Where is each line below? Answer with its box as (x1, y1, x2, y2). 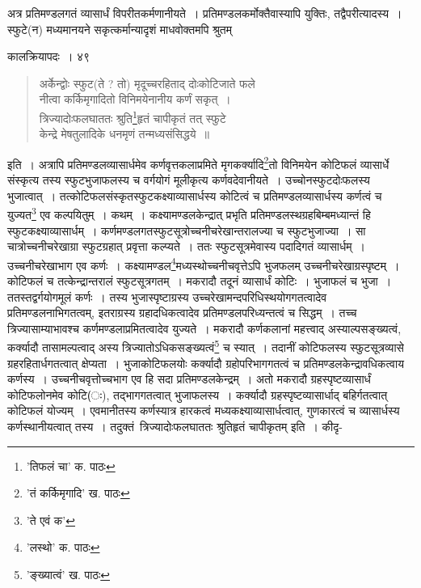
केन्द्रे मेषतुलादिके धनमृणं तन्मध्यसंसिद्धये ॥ (39, 125, 209, 142)
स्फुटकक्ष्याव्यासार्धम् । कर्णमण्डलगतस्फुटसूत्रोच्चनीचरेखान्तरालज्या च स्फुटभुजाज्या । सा (7, 222, 366, 239)
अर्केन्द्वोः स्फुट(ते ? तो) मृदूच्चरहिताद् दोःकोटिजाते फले (39, 74, 255, 91)
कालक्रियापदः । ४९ (7, 48, 91, 65)
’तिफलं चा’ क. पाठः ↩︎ (26, 457, 116, 474)
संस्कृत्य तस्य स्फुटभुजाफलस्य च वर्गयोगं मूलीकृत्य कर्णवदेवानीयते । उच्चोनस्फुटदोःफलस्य (7, 171, 370, 188)
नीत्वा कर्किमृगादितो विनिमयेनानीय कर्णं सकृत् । (39, 91, 231, 108)
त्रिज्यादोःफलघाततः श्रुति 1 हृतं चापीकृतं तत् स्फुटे (39, 107, 226, 126)
